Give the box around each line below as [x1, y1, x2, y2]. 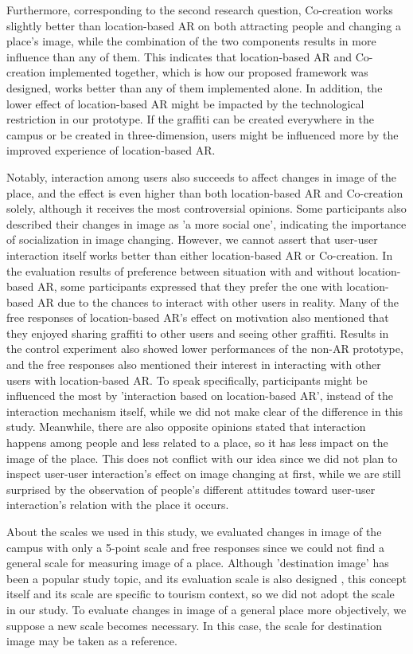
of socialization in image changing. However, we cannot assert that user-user [6, 231, 378, 248]
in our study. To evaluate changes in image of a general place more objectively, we [6, 601, 407, 617]
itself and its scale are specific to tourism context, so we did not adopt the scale [6, 585, 395, 602]
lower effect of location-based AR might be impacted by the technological [6, 95, 364, 112]
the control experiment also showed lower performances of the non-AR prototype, [6, 340, 403, 357]
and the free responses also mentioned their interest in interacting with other [6, 356, 381, 373]
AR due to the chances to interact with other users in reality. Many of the [37, 293, 399, 310]
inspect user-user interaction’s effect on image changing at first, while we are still [6, 465, 401, 482]
